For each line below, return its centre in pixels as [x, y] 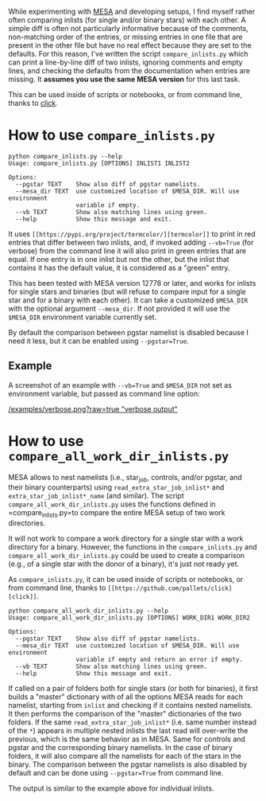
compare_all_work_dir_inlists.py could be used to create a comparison [126, 556]
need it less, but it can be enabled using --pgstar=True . [98, 341]
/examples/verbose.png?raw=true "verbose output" [93, 408]
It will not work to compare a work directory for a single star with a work [126, 539]
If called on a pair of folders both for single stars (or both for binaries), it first [133, 689]
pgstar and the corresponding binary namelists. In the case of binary [120, 748]
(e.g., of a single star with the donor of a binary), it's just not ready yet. [124, 564]
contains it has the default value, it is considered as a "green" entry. [119, 268]
